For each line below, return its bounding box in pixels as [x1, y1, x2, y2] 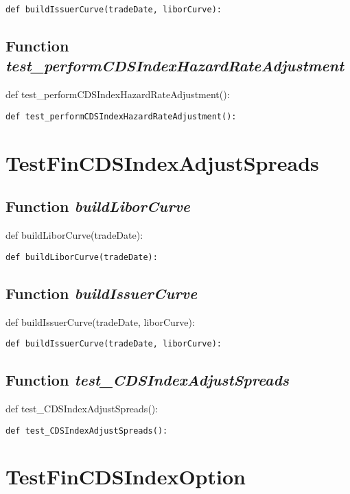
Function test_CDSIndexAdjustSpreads [5, 369, 290, 390]
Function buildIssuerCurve [5, 282, 198, 303]
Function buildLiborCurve [5, 196, 191, 217]
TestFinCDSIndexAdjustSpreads [5, 148, 319, 176]
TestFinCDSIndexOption [5, 462, 246, 491]
